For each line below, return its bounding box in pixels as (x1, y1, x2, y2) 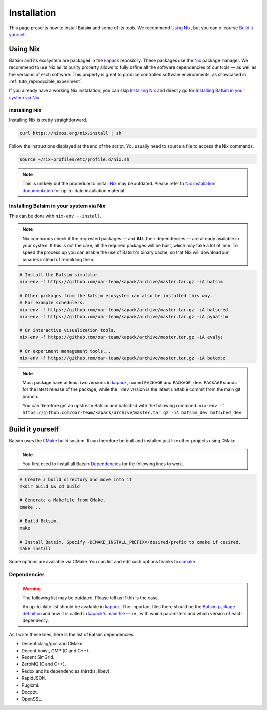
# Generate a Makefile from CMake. (19, 497, 106, 503)
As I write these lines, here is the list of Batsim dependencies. (9, 631, 134, 637)
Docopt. (21, 689, 38, 695)
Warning (22, 585, 41, 592)
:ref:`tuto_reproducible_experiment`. (9, 78, 83, 84)
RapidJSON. (21, 675, 46, 681)
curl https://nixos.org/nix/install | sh (19, 130, 122, 136)
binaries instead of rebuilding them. (22, 256, 95, 262)
